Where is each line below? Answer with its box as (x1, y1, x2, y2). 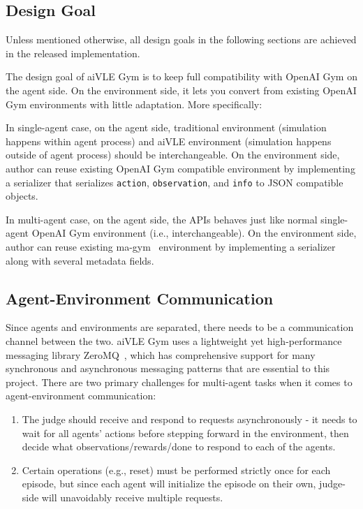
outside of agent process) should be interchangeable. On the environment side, (6, 147, 340, 162)
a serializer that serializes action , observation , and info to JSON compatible (6, 175, 343, 189)
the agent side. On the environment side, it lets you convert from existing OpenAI (6, 82, 357, 97)
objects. (6, 189, 38, 203)
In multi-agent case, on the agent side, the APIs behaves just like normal (6, 212, 318, 226)
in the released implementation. (6, 45, 140, 60)
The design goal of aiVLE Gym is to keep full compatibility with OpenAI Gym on (6, 69, 357, 84)
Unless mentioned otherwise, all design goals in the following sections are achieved (6, 32, 357, 47)
